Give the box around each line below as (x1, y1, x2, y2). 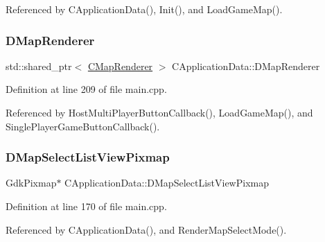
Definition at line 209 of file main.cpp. (6, 82, 167, 96)
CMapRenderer (87, 58, 153, 73)
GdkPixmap (6, 175, 57, 190)
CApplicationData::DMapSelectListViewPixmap (64, 175, 269, 190)
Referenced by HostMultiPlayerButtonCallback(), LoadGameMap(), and (6, 105, 313, 119)
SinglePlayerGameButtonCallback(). (6, 119, 160, 133)
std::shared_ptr (6, 58, 72, 73)
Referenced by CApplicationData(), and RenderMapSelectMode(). (6, 222, 287, 236)
